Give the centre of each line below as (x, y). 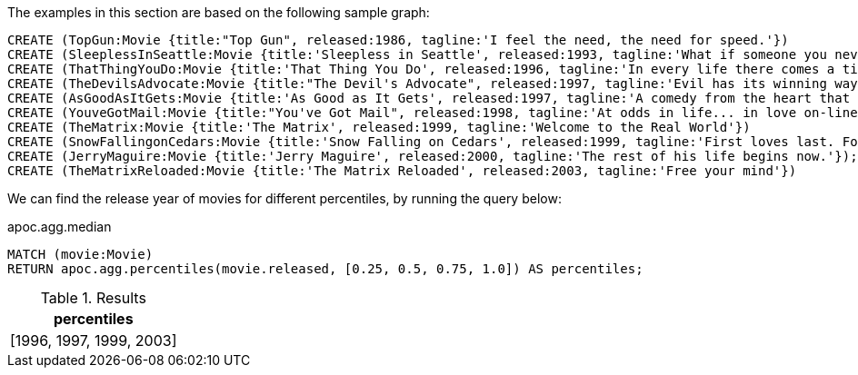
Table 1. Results (93, 298)
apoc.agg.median (60, 227)
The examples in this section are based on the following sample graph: (219, 12)
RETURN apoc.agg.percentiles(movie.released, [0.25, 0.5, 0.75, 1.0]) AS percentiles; (325, 269)
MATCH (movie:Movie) (80, 254)
